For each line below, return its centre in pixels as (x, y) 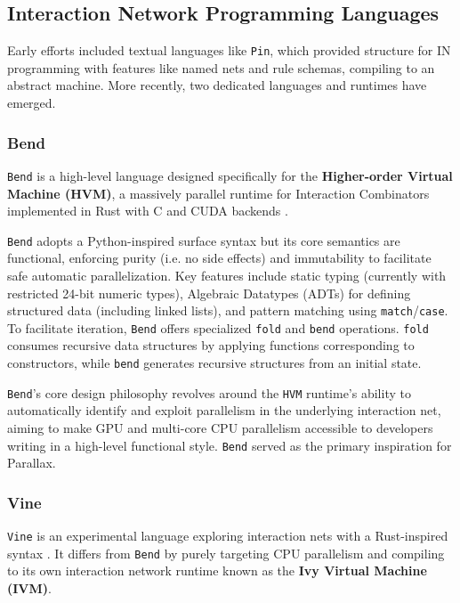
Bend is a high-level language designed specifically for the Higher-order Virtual (230, 175)
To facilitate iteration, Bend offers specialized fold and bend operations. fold (218, 327)
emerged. (32, 103)
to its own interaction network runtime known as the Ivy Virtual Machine (217, 570)
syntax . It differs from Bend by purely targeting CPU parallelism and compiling (226, 553)
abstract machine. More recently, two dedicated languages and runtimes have (217, 85)
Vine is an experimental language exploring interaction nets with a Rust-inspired (228, 536)
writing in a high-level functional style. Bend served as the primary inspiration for (230, 445)
